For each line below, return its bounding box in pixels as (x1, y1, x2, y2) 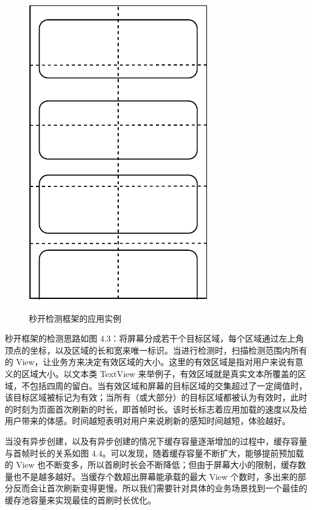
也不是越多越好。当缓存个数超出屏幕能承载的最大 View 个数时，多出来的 (13, 470, 298, 482)
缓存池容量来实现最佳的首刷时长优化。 (5, 493, 156, 506)
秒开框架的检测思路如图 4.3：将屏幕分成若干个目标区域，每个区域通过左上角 (5, 332, 304, 345)
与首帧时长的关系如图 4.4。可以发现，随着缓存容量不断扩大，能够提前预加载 (5, 446, 304, 459)
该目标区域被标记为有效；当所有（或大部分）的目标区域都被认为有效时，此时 (5, 391, 307, 404)
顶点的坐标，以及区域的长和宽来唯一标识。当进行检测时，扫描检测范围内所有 (5, 343, 307, 356)
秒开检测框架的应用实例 (29, 312, 121, 324)
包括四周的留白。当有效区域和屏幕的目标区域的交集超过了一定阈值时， (29, 379, 307, 392)
